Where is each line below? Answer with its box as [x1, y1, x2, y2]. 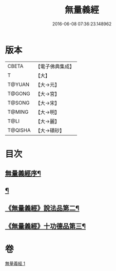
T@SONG [7, 99, 30, 106]
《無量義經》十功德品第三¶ [5, 222, 86, 230]
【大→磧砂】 [35, 127, 65, 134]
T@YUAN [7, 81, 30, 88]
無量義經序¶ [5, 169, 41, 178]
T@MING [7, 108, 29, 115]
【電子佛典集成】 [35, 63, 75, 70]
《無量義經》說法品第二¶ [5, 204, 79, 212]
